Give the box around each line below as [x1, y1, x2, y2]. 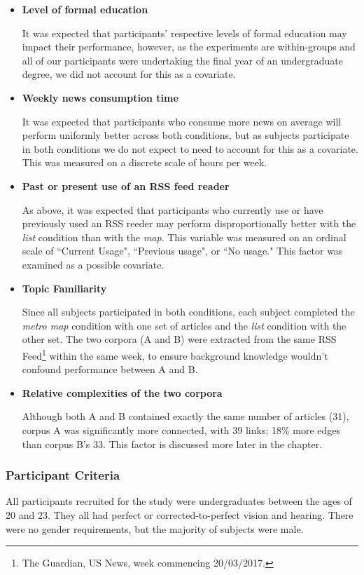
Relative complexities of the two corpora [22, 385, 223, 400]
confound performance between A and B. [22, 362, 198, 377]
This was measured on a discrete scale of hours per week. [22, 155, 267, 170]
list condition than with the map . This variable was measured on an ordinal [22, 229, 346, 244]
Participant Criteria [6, 466, 120, 484]
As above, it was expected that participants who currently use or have [22, 202, 323, 217]
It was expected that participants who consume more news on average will [22, 114, 342, 128]
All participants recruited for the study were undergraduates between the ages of [6, 494, 352, 508]
